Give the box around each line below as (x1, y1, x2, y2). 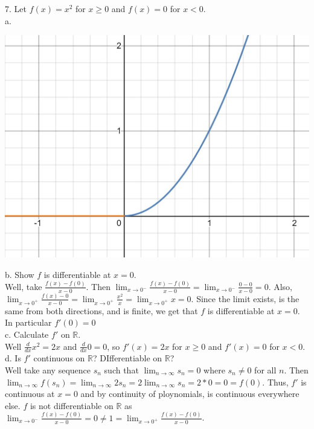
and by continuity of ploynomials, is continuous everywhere (80, 387, 300, 400)
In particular (5, 316, 52, 329)
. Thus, (262, 375, 289, 388)
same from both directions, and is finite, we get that (5, 304, 198, 317)
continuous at (5, 387, 55, 400)
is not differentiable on (30, 399, 114, 411)
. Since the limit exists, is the (191, 292, 300, 305)
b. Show (5, 268, 34, 280)
